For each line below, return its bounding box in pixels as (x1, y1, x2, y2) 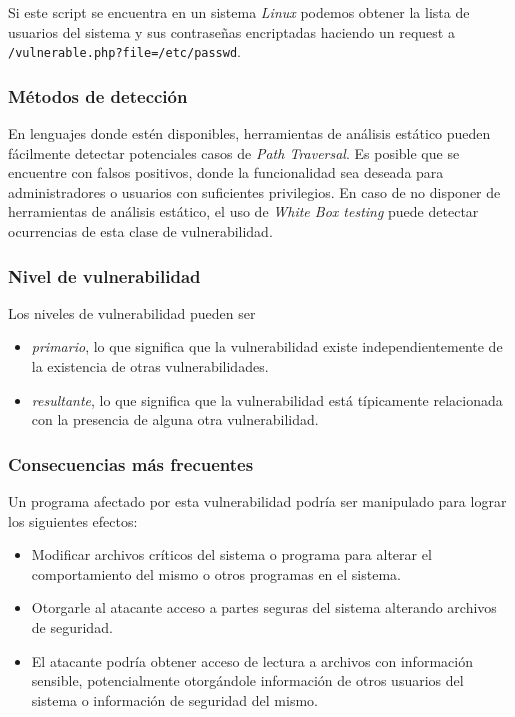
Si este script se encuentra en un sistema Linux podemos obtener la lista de (8, 2, 470, 22)
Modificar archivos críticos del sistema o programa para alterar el (31, 544, 432, 565)
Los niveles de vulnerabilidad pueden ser (8, 302, 256, 323)
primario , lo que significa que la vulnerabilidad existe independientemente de (31, 336, 503, 357)
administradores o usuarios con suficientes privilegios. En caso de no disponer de (8, 181, 501, 202)
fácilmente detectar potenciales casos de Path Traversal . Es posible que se (8, 142, 460, 163)
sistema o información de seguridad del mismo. (31, 689, 318, 710)
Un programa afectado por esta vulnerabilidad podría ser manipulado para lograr (8, 491, 507, 512)
